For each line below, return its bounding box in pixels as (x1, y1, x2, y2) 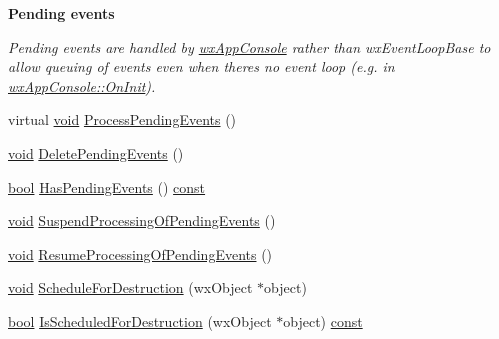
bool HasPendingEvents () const (8, 176, 206, 197)
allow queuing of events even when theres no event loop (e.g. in (8, 56, 395, 77)
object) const (283, 310, 363, 331)
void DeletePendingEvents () (8, 142, 184, 163)
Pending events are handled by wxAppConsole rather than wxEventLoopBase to (8, 36, 491, 57)
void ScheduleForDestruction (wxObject (8, 277, 253, 298)
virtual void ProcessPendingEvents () (8, 109, 237, 130)
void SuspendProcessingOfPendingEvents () (8, 210, 276, 231)
